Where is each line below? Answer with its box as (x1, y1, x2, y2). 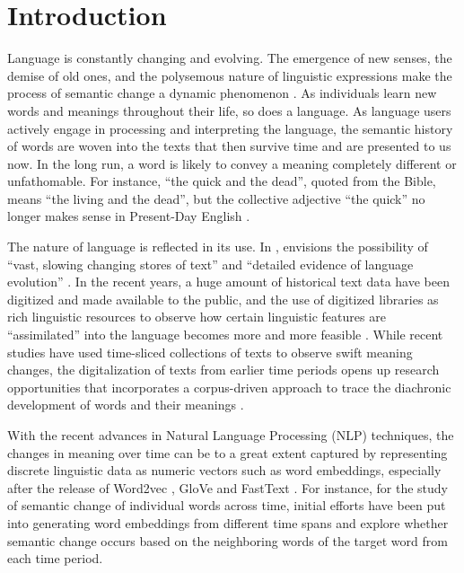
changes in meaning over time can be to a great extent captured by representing (7, 443, 448, 462)
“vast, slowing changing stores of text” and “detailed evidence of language (7, 254, 414, 273)
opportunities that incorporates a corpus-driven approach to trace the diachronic (7, 377, 451, 396)
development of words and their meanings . (7, 395, 244, 414)
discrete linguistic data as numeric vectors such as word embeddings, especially (7, 461, 442, 480)
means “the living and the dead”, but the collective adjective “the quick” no (7, 189, 425, 207)
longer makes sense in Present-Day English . (7, 207, 250, 225)
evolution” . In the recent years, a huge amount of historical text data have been (7, 272, 450, 291)
